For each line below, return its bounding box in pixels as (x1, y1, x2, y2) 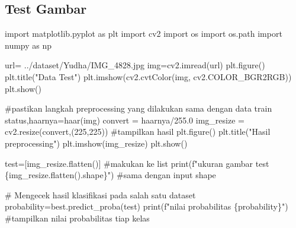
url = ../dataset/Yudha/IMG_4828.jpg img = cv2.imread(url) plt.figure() (5, 59, 265, 71)
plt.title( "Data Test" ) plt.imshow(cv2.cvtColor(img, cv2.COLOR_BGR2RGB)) (5, 70, 292, 83)
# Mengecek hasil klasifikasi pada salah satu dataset (5, 188, 196, 201)
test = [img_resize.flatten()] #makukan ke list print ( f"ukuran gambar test (5, 157, 269, 169)
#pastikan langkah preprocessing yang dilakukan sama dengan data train (5, 102, 272, 115)
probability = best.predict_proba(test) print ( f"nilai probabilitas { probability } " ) (5, 200, 288, 213)
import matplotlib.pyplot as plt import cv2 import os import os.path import (5, 27, 282, 40)
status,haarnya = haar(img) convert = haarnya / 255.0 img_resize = (5, 113, 244, 126)
